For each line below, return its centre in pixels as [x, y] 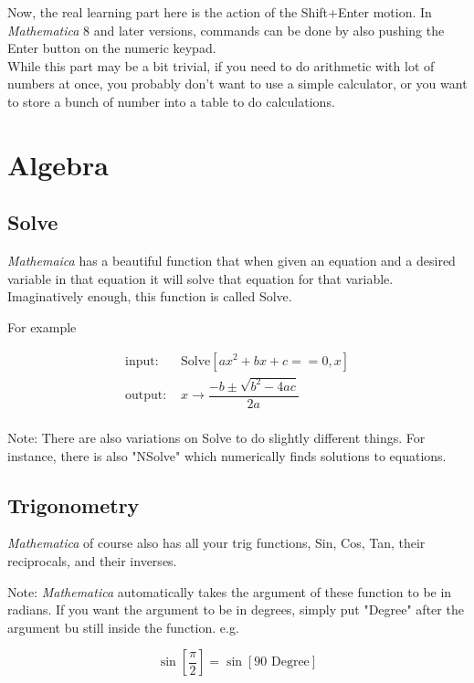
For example [42, 326]
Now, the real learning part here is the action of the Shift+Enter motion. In [220, 12]
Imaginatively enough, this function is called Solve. [150, 296]
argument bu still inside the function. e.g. [123, 627]
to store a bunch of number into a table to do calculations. [171, 101]
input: [142, 361]
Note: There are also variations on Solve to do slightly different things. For [216, 437]
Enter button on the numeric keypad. [112, 48]
